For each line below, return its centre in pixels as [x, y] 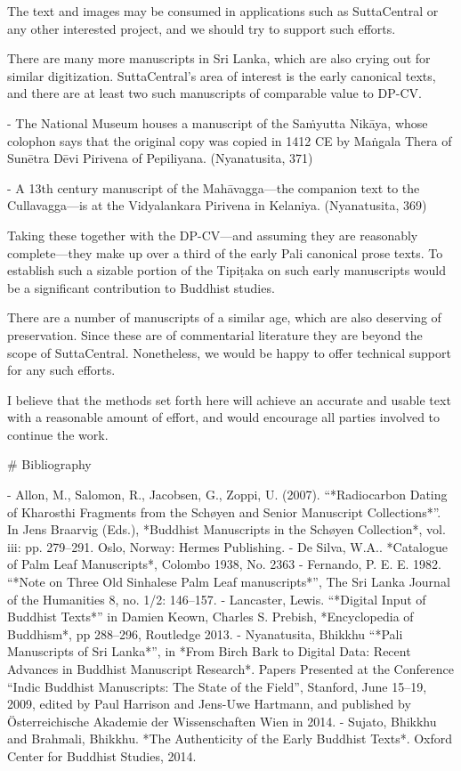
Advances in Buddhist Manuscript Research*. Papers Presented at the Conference [230, 669]
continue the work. [58, 434]
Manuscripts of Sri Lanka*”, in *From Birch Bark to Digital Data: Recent [209, 651]
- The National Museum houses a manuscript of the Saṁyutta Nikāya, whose [218, 122]
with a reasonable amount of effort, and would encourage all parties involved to [224, 417]
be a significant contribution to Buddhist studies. [141, 287]
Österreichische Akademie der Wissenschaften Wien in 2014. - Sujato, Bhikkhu [222, 721]
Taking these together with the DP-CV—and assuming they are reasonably [213, 235]
